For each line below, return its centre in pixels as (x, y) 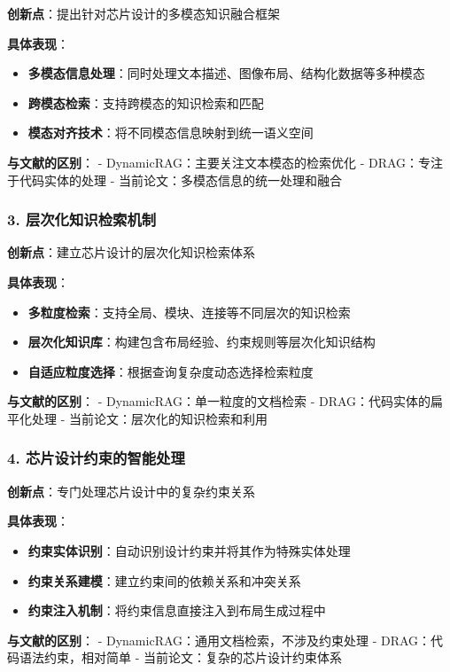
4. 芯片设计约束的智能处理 (96, 458)
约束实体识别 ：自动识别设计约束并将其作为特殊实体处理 (189, 550)
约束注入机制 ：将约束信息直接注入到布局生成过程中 (177, 610)
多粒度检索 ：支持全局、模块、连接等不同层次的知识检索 (189, 312)
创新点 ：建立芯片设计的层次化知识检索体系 (131, 252)
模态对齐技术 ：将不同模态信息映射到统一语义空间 (171, 133)
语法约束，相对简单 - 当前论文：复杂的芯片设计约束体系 (180, 657)
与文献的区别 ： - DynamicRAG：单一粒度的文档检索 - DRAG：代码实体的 (219, 401)
